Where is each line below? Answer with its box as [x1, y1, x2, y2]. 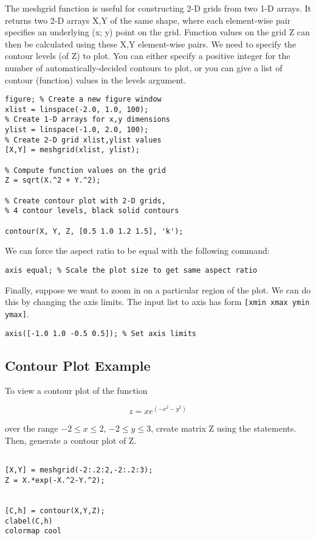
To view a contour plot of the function [5, 384, 148, 397]
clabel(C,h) [5, 516, 53, 525]
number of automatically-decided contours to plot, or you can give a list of [5, 61, 283, 74]
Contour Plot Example [5, 356, 151, 374]
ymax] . [5, 307, 29, 320]
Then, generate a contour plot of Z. [5, 434, 137, 447]
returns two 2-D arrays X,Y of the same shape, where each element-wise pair [5, 13, 291, 26]
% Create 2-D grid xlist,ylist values [5, 135, 162, 144]
